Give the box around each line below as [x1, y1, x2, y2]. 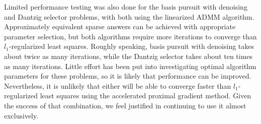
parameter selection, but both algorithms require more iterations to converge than [4, 31, 257, 41]
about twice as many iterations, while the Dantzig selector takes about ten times [4, 50, 253, 61]
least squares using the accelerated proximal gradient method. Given [40, 90, 251, 101]
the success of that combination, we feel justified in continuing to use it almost [4, 100, 246, 110]
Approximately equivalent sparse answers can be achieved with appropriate [4, 21, 236, 32]
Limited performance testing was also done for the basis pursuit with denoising [4, 2, 247, 12]
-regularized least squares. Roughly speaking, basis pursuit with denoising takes [9, 41, 254, 51]
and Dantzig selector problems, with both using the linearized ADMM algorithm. [4, 11, 254, 22]
